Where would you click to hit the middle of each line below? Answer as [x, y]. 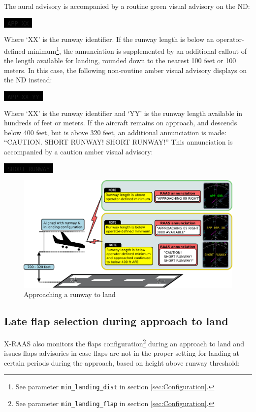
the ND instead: [28, 80]
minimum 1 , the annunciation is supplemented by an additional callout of [137, 50]
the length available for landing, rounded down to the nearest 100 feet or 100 [120, 60]
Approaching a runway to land [70, 294]
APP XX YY [23, 97]
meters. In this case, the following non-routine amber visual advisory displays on [126, 70]
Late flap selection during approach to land [116, 321]
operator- [230, 39]
